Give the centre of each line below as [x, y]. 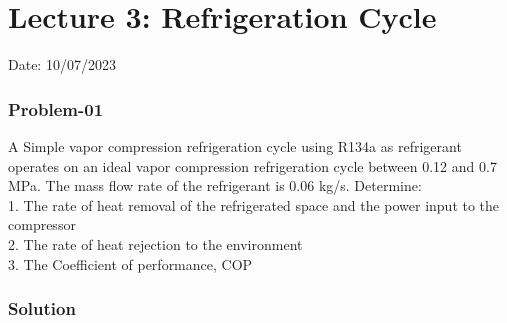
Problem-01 [56, 108]
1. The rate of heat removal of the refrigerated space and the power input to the [254, 204]
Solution [42, 308]
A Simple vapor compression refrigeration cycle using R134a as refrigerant [235, 145]
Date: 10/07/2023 [62, 64]
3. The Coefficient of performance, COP [130, 263]
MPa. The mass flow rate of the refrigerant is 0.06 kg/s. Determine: [215, 185]
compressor [42, 224]
